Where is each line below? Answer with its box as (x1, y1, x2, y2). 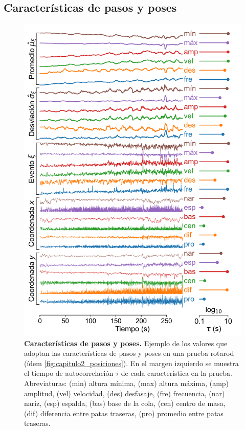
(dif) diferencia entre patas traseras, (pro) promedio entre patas (24, 408, 224, 418)
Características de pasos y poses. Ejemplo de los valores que (24, 337, 228, 348)
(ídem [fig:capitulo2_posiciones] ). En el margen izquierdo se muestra (24, 357, 239, 368)
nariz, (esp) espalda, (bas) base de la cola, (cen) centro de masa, (24, 398, 226, 409)
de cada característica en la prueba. (121, 368, 232, 378)
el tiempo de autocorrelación (24, 368, 114, 378)
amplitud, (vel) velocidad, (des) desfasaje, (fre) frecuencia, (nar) (24, 388, 225, 398)
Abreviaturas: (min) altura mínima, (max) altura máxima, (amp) (24, 377, 229, 388)
